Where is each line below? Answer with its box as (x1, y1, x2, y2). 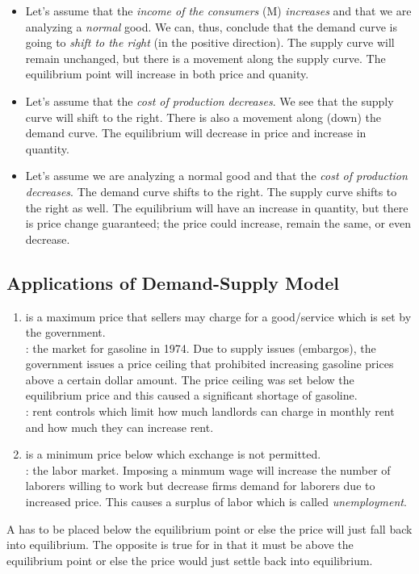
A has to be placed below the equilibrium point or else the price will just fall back (6, 520, 413, 537)
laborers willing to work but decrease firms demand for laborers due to (25, 477, 375, 494)
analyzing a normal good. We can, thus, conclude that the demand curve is (25, 18, 398, 35)
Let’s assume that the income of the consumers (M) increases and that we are (25, 2, 412, 19)
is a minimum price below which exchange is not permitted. (25, 446, 321, 463)
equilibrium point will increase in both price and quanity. (25, 65, 309, 82)
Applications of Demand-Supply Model (6, 270, 339, 295)
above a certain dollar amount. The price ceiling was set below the (25, 371, 354, 388)
